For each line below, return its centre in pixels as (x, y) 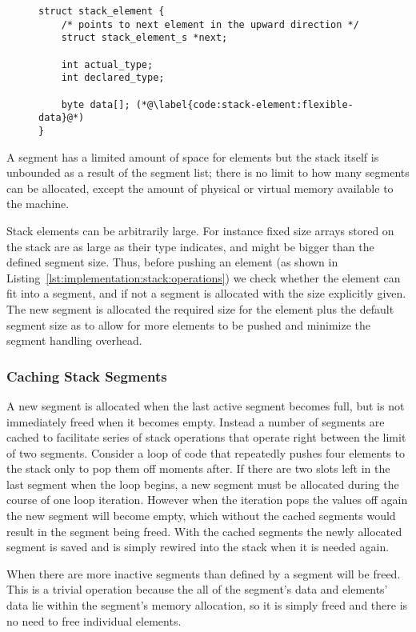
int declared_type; (113, 78)
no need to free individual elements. (94, 620)
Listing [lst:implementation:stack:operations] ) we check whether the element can (204, 277)
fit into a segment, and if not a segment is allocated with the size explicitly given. (206, 293)
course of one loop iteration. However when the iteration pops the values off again (207, 500)
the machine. (38, 204)
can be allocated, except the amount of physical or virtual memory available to (200, 188)
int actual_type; (107, 64)
